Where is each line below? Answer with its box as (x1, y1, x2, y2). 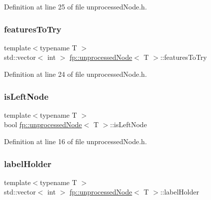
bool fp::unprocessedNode (4, 119, 82, 130)
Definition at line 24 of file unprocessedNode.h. (4, 69, 147, 79)
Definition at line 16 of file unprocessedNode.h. (4, 136, 147, 146)
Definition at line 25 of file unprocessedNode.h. (4, 1, 147, 11)
